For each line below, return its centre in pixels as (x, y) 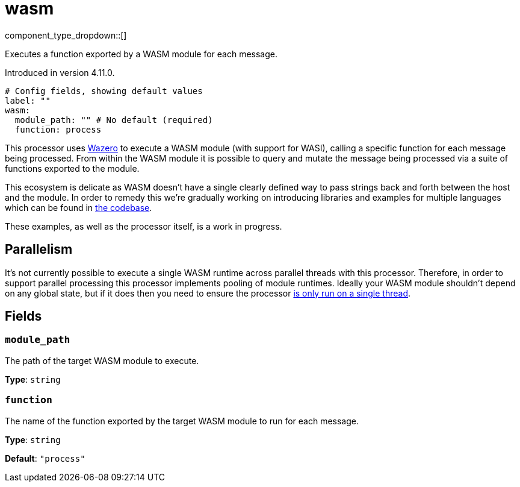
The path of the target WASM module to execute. (102, 360)
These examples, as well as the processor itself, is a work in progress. (144, 226)
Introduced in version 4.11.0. (60, 72)
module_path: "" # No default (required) (114, 120)
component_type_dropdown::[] (66, 35)
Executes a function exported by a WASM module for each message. (141, 54)
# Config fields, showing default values (104, 91)
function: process (58, 129)
